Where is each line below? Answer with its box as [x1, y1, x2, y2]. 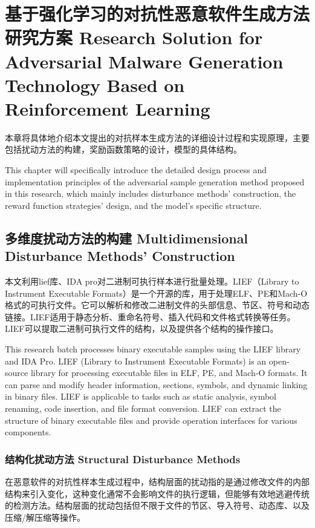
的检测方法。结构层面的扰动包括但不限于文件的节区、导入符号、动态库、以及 [5, 499, 310, 512]
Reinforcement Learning [5, 96, 210, 120]
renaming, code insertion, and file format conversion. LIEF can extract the [5, 401, 281, 414]
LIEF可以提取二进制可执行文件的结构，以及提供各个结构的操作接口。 [5, 322, 279, 335]
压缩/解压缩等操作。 [5, 510, 85, 523]
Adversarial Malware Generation [5, 48, 284, 73]
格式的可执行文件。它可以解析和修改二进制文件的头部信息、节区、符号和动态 [5, 299, 310, 311]
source [5, 366, 28, 379]
